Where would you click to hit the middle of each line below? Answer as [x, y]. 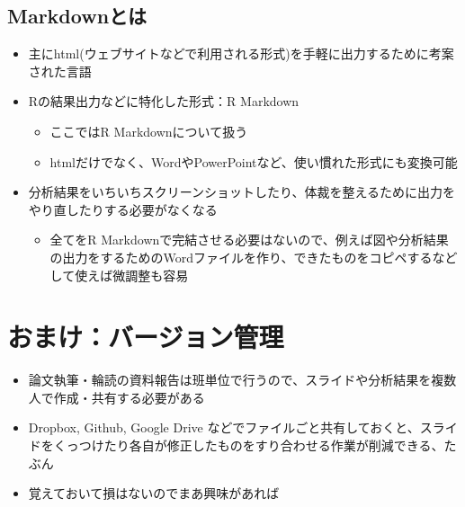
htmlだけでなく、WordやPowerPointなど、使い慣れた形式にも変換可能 [254, 161]
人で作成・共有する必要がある [116, 397]
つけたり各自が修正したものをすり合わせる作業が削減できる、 [261, 445]
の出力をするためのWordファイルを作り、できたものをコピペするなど [254, 257]
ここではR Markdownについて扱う [149, 131]
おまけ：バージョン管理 [146, 337]
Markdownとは [77, 16]
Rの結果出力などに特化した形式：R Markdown [164, 101]
